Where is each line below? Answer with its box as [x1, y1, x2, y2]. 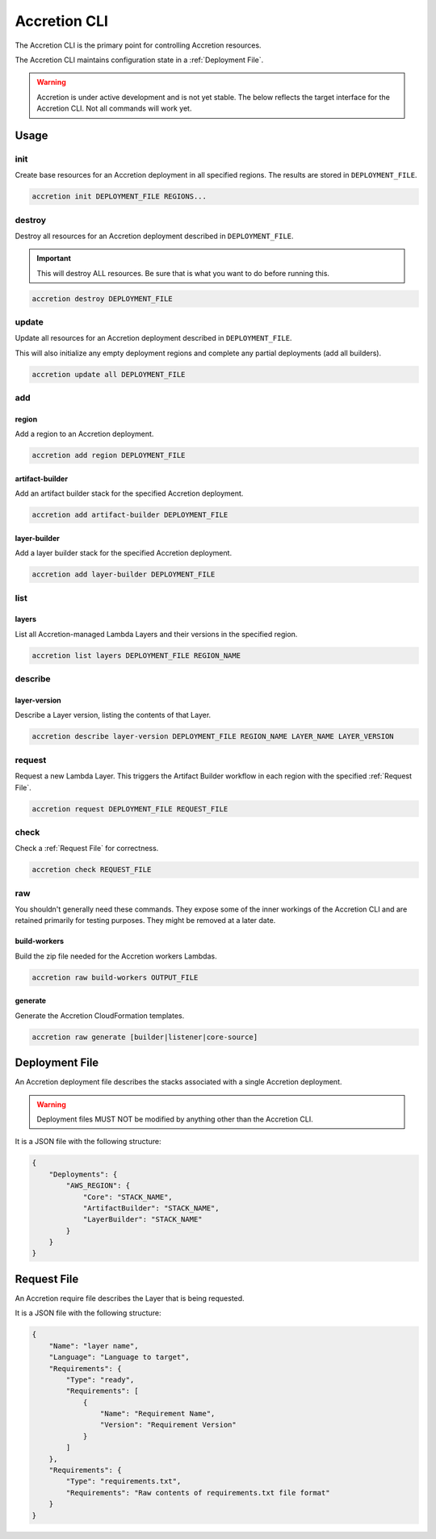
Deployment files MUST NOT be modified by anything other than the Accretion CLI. [36, 1114, 314, 1124]
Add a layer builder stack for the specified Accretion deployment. [15, 548, 233, 558]
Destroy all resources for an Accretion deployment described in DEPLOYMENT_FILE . [15, 231, 294, 241]
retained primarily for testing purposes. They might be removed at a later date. [15, 916, 276, 925]
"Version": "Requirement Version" [99, 1420, 237, 1429]
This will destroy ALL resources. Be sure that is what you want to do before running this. [36, 268, 330, 278]
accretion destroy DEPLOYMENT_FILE [31, 294, 173, 303]
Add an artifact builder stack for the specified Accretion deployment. [15, 489, 244, 498]
